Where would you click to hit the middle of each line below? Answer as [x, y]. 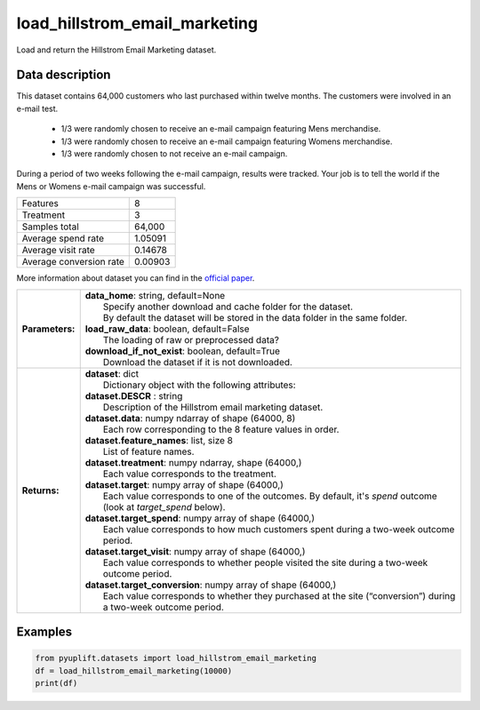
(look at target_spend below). [164, 507]
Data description [64, 75]
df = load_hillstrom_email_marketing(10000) [134, 670]
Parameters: [48, 329]
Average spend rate [63, 238]
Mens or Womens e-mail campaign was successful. [111, 186]
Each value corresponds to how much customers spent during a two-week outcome [279, 529]
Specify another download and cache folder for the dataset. [228, 307]
